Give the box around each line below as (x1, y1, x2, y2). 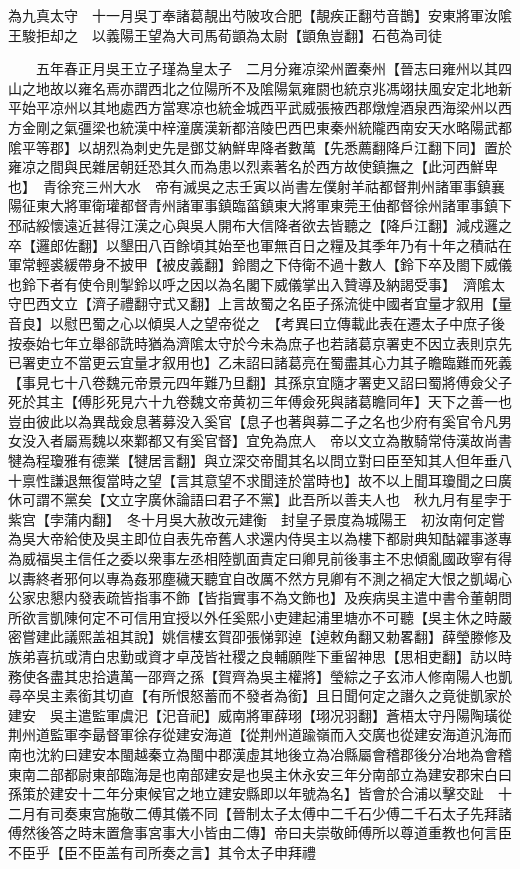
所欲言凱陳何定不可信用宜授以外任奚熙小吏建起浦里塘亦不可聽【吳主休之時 (8, 606, 498, 627)
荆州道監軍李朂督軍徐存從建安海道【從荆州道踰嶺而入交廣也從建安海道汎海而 (8, 724, 512, 745)
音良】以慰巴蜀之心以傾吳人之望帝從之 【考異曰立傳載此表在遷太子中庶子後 (8, 312, 505, 333)
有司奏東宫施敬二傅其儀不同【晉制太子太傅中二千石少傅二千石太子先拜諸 (35, 802, 512, 823)
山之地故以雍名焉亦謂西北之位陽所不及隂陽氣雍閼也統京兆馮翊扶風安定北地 (8, 77, 498, 98)
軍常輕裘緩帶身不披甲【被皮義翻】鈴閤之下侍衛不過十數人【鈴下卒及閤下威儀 (8, 254, 512, 275)
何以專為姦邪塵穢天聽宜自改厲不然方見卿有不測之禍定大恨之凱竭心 (77, 567, 512, 588)
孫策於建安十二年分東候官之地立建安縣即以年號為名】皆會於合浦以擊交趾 (8, 783, 484, 804)
